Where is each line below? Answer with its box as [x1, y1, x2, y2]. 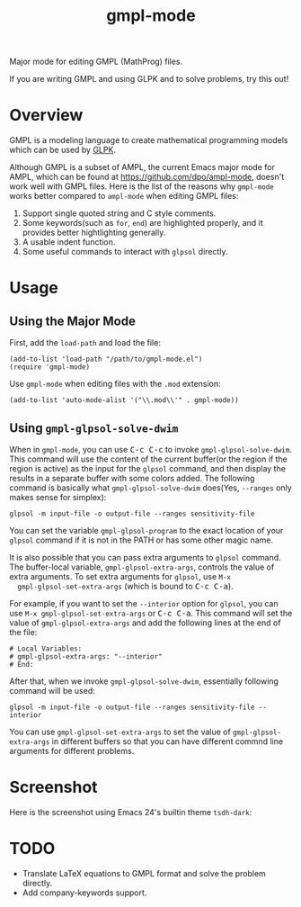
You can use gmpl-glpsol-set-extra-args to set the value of [9, 726, 231, 737]
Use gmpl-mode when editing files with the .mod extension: [9, 379, 222, 390]
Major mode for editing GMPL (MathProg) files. [9, 56, 183, 67]
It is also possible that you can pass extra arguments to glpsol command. [9, 552, 281, 562]
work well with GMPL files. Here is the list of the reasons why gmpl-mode [9, 181, 274, 192]
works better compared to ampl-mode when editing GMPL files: [9, 191, 239, 202]
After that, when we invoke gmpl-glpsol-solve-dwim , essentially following [9, 676, 279, 687]
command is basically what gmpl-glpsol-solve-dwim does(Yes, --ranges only [9, 482, 292, 493]
